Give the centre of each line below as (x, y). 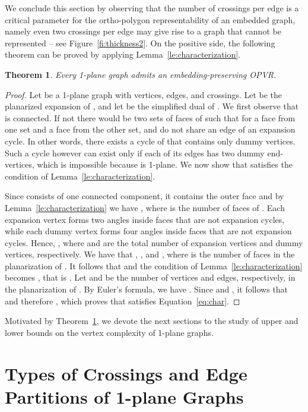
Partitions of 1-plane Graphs (124, 396)
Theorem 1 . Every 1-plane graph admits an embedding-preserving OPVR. (141, 74)
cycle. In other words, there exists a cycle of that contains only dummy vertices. (150, 141)
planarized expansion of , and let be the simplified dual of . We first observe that (152, 106)
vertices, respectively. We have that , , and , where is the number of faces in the (150, 254)
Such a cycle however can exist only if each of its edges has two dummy (135, 152)
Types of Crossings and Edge (126, 373)
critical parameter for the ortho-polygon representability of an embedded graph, (150, 19)
